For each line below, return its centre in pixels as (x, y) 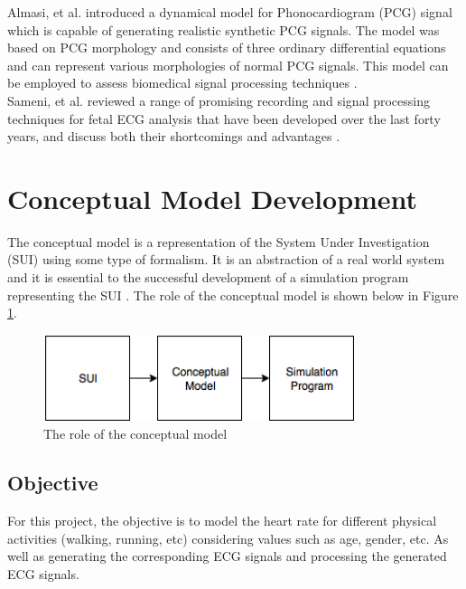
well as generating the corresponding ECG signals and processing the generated (227, 556)
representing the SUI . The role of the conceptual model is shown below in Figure (233, 294)
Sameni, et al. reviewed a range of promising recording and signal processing (219, 100)
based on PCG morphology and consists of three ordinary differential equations (227, 47)
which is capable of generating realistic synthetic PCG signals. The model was (224, 29)
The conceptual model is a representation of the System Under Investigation (219, 241)
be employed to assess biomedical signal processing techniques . (182, 83)
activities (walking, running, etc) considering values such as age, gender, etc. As (228, 538)
